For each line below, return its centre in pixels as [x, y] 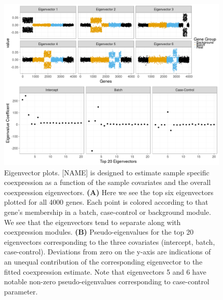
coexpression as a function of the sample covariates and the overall [107, 182]
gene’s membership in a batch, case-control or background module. [108, 212]
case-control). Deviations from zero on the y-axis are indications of [107, 252]
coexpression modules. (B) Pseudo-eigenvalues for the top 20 [99, 232]
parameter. [21, 291]
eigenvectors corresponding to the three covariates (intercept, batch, [109, 241]
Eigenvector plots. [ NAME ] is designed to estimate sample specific [107, 172]
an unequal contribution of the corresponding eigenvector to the [103, 261]
